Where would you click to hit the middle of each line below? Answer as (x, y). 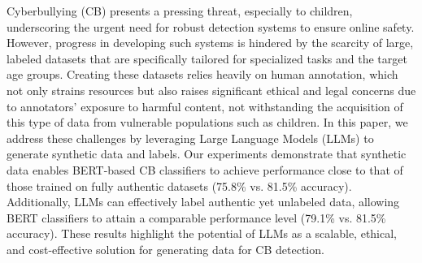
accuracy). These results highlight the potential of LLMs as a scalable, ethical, (202, 233)
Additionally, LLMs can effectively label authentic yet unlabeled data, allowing (203, 202)
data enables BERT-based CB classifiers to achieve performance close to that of (205, 169)
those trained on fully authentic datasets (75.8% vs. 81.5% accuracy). (179, 185)
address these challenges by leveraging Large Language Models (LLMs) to (190, 138)
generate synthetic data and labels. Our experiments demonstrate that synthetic (207, 154)
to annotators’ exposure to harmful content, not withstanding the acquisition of (205, 106)
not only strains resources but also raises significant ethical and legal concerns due (211, 90)
